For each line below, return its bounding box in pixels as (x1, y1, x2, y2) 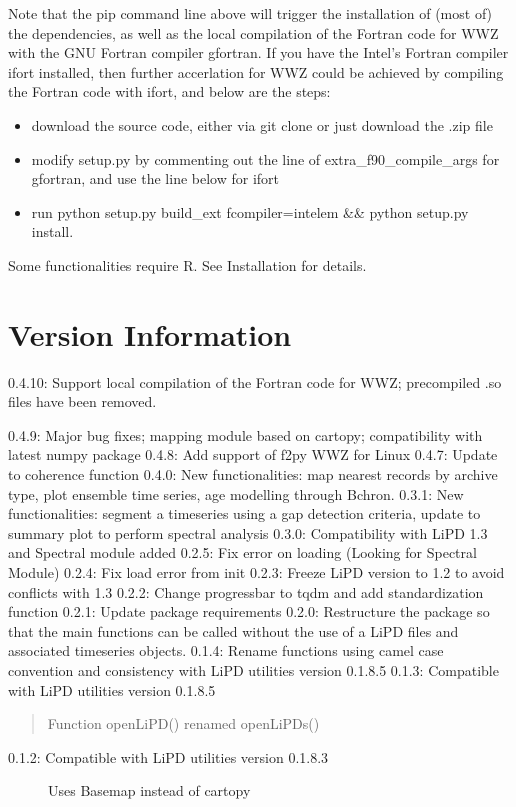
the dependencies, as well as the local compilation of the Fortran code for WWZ (8, 22, 499, 43)
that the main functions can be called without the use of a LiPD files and (8, 620, 459, 641)
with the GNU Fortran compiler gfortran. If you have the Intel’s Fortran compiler (8, 42, 509, 63)
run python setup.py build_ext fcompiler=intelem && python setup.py (31, 201, 469, 222)
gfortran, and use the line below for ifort (31, 168, 280, 189)
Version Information (8, 313, 292, 354)
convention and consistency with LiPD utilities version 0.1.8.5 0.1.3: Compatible (8, 659, 499, 680)
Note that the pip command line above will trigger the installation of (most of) (8, 3, 493, 23)
